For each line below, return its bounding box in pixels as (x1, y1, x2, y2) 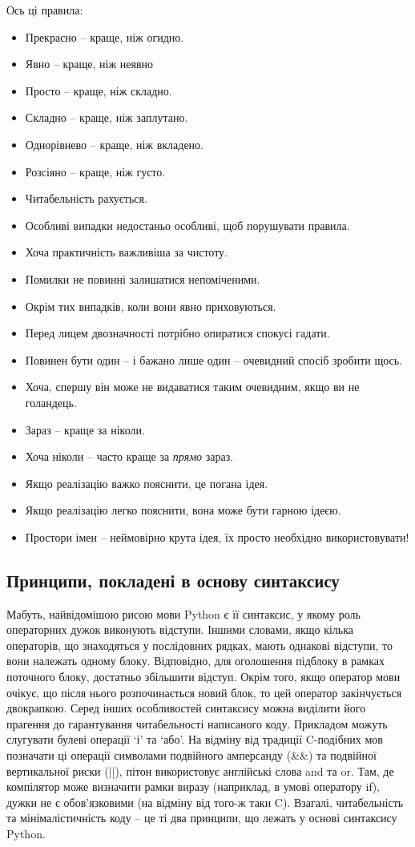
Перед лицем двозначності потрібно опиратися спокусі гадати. (25, 325, 330, 341)
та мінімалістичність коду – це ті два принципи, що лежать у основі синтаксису (6, 809, 397, 826)
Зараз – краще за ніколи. (25, 421, 145, 438)
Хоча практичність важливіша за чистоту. (25, 244, 228, 260)
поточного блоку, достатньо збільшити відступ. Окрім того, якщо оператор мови (6, 668, 401, 685)
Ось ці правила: (6, 2, 83, 18)
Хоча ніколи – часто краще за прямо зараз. (25, 448, 234, 465)
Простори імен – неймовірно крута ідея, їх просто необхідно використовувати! (25, 528, 409, 545)
